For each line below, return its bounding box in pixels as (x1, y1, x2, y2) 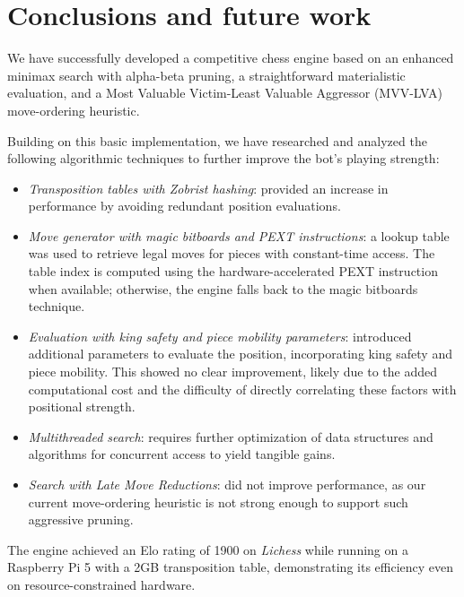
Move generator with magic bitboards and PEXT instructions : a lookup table (28, 226, 450, 245)
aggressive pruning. (28, 510, 134, 529)
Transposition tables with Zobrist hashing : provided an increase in (28, 178, 389, 197)
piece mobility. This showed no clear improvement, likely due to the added (28, 362, 438, 381)
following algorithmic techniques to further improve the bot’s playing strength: (7, 149, 440, 168)
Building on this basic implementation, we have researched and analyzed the (7, 131, 427, 150)
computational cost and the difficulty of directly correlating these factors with (28, 379, 457, 398)
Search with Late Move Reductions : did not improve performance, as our (28, 475, 426, 493)
